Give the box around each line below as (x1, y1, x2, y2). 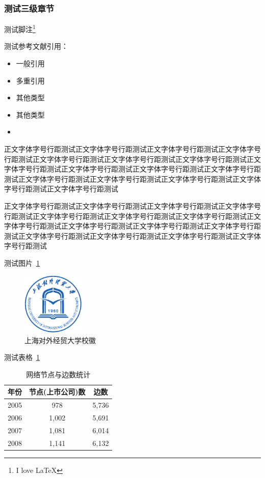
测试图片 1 (4, 257, 40, 268)
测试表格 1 (4, 352, 40, 362)
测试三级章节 (4, 2, 55, 14)
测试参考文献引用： (4, 41, 68, 51)
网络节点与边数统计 (26, 369, 91, 379)
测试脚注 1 (4, 22, 36, 34)
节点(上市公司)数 (29, 386, 86, 397)
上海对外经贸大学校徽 (24, 334, 96, 345)
